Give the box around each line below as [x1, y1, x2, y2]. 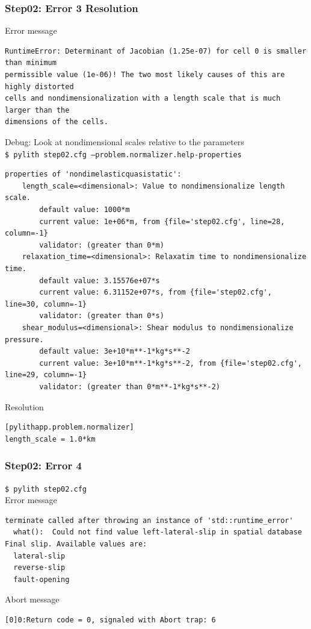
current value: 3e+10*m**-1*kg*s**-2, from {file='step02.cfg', [39, 358, 302, 368]
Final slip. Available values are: [5, 539, 147, 548]
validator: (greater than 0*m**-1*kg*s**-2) [39, 382, 220, 391]
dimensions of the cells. [5, 117, 108, 127]
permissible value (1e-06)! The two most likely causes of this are [5, 70, 285, 79]
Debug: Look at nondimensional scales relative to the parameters [5, 135, 244, 148]
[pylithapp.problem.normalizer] [5, 423, 134, 432]
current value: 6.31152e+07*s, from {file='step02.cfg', [39, 288, 272, 297]
